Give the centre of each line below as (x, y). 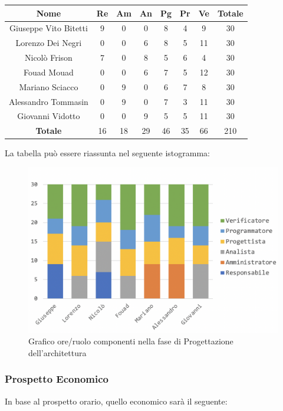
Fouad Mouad (49, 72)
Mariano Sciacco (49, 86)
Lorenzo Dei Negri (49, 43)
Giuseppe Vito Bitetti (48, 28)
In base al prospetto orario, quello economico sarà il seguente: (116, 401)
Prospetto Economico (57, 379)
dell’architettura (57, 352)
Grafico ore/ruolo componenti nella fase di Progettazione (131, 341)
